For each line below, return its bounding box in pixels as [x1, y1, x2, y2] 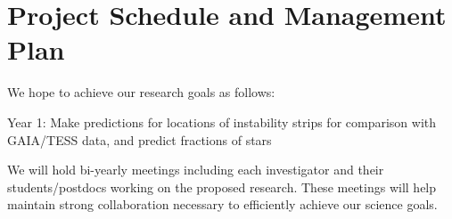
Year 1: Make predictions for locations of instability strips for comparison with [7, 112, 437, 131]
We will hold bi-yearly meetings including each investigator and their [7, 160, 384, 179]
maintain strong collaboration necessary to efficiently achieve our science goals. [7, 195, 438, 214]
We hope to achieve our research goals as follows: [7, 83, 275, 101]
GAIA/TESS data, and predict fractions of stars [7, 130, 272, 149]
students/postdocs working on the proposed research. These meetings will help [7, 177, 437, 196]
